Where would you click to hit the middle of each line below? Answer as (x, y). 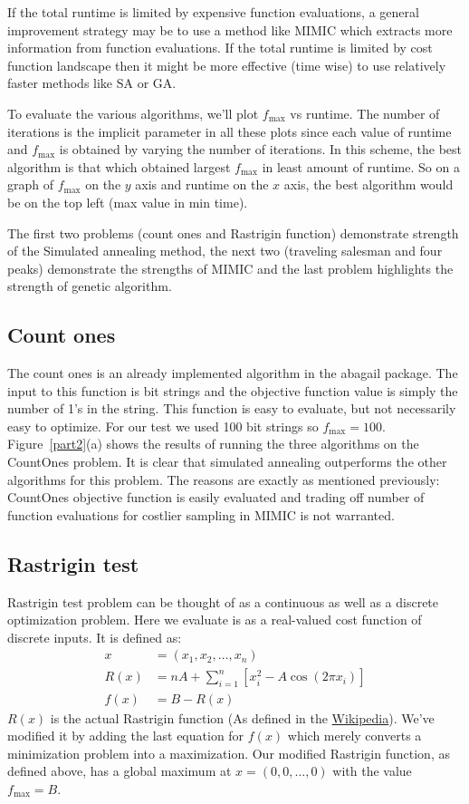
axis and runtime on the (202, 184)
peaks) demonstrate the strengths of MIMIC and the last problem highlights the (230, 268)
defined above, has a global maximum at (120, 771)
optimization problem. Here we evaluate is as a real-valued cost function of (215, 620)
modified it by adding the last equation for (126, 736)
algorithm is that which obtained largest (119, 166)
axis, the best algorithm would (368, 184)
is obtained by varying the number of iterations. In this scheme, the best (261, 149)
